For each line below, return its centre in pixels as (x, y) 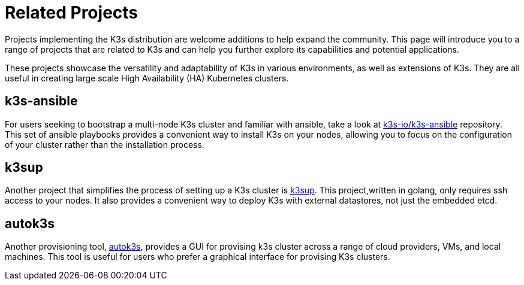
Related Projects (72, 13)
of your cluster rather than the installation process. (105, 144)
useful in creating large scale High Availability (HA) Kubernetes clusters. (147, 78)
